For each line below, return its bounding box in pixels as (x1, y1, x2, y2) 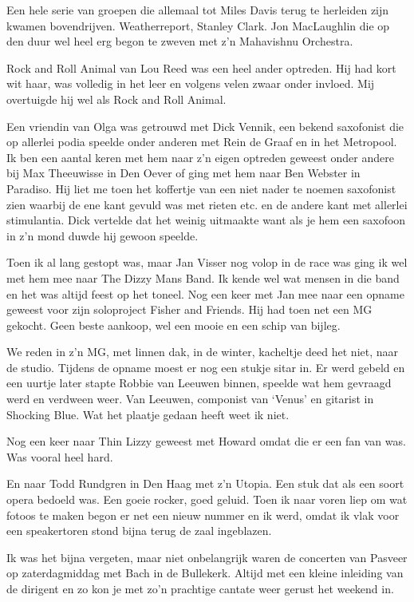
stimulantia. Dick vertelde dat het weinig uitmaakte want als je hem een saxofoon (6, 212, 406, 228)
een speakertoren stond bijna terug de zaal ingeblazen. (6, 522, 272, 539)
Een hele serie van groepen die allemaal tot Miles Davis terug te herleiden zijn (6, 2, 389, 18)
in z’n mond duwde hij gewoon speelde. (6, 227, 199, 244)
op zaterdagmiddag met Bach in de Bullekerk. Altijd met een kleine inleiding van (6, 564, 404, 581)
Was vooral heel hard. (6, 448, 113, 465)
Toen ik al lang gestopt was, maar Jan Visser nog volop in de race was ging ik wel (6, 254, 408, 271)
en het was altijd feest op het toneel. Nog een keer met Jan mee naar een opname (6, 285, 404, 302)
